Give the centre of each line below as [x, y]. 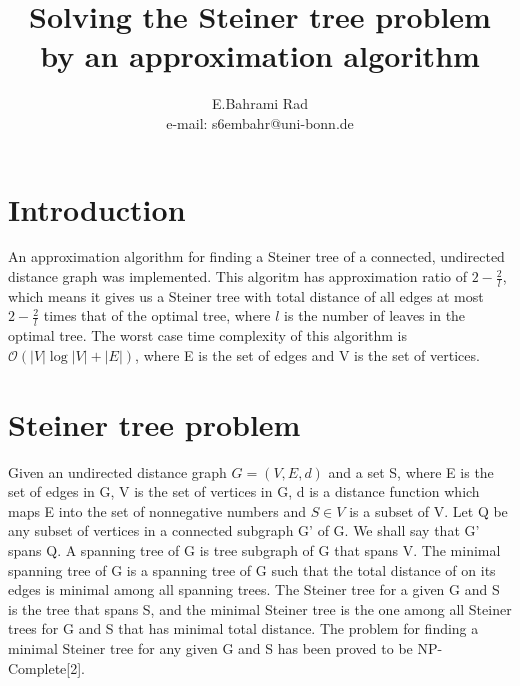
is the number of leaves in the [375, 315]
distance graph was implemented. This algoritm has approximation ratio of [237, 276]
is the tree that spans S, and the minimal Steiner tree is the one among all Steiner [260, 608]
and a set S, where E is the [411, 471]
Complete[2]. [46, 667]
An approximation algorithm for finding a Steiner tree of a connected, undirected [256, 256]
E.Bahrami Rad [260, 103]
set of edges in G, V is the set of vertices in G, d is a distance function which [244, 491]
